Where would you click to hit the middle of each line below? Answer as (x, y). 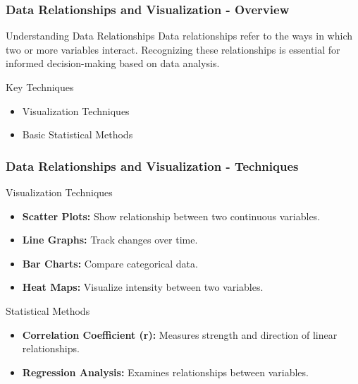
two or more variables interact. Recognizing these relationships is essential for (173, 49)
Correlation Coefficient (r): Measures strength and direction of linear (180, 334)
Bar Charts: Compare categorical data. (110, 263)
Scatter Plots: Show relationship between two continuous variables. (171, 216)
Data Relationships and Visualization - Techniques (152, 166)
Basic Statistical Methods (78, 134)
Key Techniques (40, 87)
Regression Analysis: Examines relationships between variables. (165, 372)
